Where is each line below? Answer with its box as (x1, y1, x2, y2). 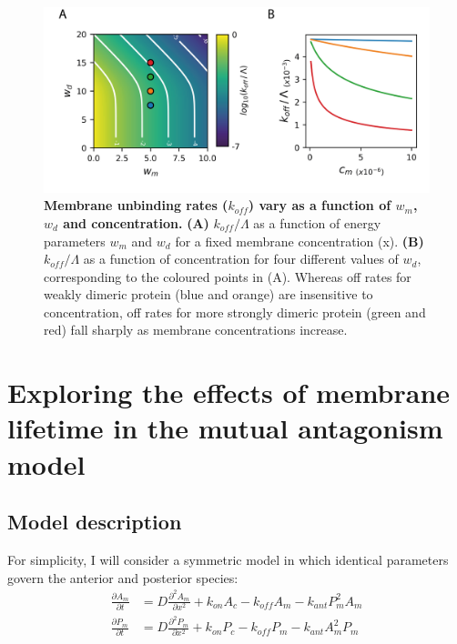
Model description (7, 508, 182, 536)
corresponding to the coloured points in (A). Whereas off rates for (44, 267, 411, 286)
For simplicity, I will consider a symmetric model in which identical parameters (7, 550, 449, 569)
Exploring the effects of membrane (7, 374, 451, 411)
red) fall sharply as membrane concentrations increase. (44, 320, 348, 339)
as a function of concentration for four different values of (83, 249, 399, 268)
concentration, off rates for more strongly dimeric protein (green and (44, 302, 426, 321)
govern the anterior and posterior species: (7, 568, 239, 587)
